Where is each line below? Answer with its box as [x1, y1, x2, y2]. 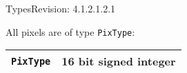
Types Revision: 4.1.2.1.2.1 [6, 1, 116, 15]
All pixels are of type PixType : [6, 24, 135, 39]
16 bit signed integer [61, 53, 176, 70]
